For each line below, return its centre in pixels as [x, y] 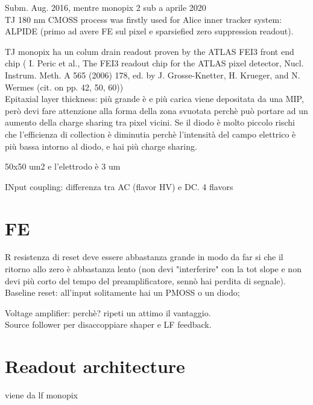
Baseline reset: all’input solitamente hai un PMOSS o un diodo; [122, 292]
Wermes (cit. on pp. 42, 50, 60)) [64, 87]
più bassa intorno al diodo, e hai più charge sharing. [101, 146]
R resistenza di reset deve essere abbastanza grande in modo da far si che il [144, 257]
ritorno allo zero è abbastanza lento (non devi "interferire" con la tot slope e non [153, 269]
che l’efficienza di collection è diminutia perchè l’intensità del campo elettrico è [150, 134]
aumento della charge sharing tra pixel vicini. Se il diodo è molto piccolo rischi [150, 122]
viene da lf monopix [41, 395]
